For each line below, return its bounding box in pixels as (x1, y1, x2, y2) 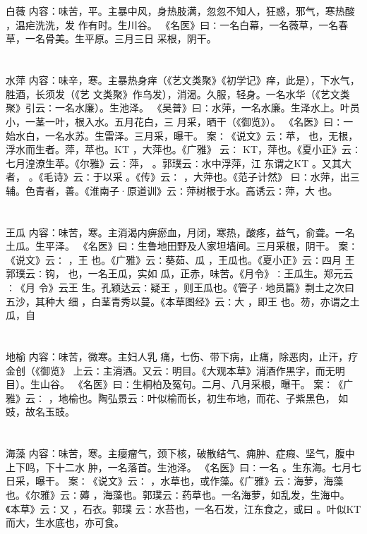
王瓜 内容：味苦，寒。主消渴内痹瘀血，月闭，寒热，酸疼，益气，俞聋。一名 (6, 224, 355, 239)
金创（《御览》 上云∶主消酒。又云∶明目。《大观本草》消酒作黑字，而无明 (6, 363, 345, 377)
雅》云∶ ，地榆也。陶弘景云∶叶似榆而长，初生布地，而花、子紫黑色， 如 (6, 390, 349, 405)
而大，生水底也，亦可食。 (6, 515, 124, 530)
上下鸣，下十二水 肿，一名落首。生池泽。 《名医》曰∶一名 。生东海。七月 (6, 459, 351, 474)
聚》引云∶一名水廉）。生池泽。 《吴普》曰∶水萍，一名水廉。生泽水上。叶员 (6, 100, 360, 115)
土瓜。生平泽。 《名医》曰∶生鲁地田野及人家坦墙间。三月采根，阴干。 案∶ (6, 238, 359, 253)
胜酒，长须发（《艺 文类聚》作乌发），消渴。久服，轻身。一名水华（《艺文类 (6, 86, 350, 101)
